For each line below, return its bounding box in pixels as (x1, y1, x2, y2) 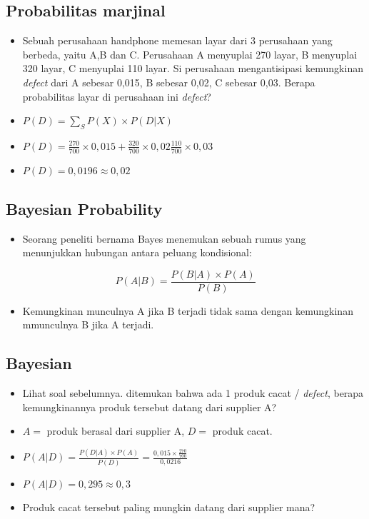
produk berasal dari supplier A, (46, 423, 185, 438)
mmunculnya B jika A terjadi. (22, 317, 154, 332)
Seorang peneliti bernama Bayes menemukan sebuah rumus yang (22, 231, 306, 246)
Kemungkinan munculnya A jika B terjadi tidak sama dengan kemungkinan (22, 303, 353, 318)
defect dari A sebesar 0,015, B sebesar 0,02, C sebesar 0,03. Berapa (22, 74, 315, 89)
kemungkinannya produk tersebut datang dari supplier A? (22, 399, 277, 414)
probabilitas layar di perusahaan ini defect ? (22, 89, 211, 104)
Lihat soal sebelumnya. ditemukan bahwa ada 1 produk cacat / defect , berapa (22, 386, 364, 400)
